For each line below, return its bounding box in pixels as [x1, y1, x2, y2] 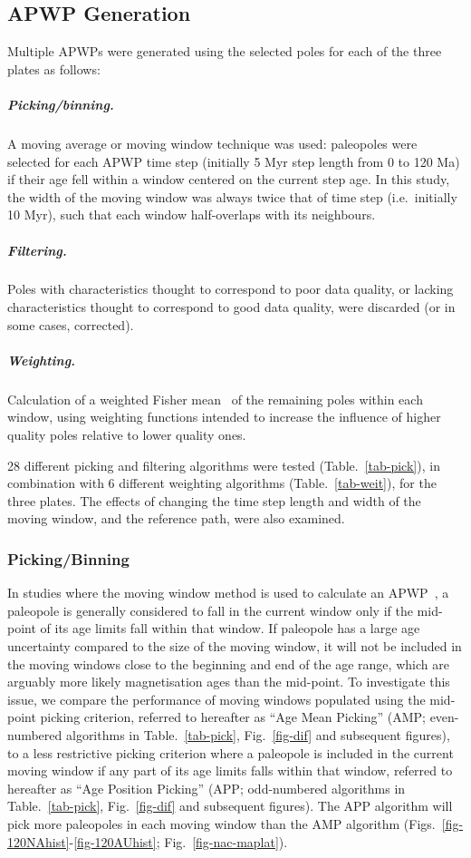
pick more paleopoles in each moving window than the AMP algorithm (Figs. [7, 814, 436, 833]
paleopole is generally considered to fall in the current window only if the [7, 600, 413, 619]
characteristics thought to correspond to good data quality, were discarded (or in [7, 297, 456, 317]
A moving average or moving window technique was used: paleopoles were [7, 133, 418, 152]
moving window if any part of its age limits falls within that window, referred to [7, 761, 453, 780]
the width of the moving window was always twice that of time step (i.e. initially [7, 187, 457, 206]
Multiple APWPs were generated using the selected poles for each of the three [7, 42, 442, 61]
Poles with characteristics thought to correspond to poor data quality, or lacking [7, 279, 454, 298]
